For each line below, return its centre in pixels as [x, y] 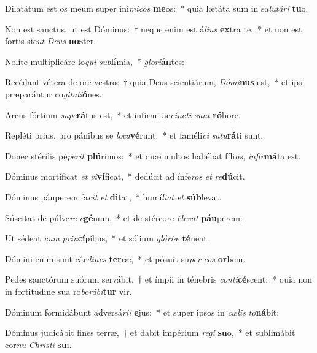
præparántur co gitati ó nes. [53, 93]
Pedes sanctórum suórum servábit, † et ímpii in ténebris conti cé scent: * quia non [159, 279]
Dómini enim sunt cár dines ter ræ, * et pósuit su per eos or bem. [125, 258]
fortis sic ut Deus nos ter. [51, 41]
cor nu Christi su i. [38, 344]
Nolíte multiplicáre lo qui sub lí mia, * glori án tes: [95, 61]
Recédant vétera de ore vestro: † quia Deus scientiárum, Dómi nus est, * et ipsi [155, 82]
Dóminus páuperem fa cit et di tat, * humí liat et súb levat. [113, 196]
